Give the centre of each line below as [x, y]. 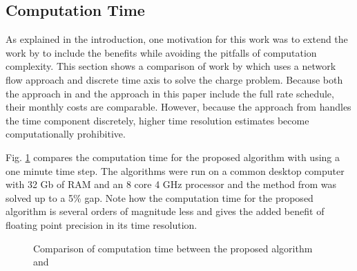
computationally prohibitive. [66, 134]
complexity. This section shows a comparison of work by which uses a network [171, 66]
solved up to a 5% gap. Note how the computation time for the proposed [160, 197]
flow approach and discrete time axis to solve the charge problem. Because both [174, 79]
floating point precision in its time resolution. [102, 224]
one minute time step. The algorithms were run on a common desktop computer [175, 170]
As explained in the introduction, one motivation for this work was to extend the [177, 39]
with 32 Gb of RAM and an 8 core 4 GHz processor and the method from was [171, 184]
